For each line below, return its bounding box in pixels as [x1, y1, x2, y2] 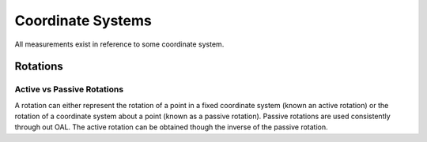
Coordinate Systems [14, 12, 152, 29]
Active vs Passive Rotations [14, 84, 124, 95]
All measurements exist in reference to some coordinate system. [14, 39, 225, 49]
